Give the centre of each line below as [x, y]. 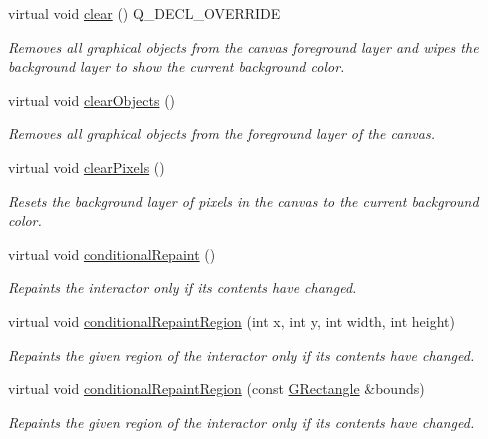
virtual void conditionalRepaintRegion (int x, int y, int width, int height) [231, 320]
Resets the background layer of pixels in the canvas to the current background [243, 200]
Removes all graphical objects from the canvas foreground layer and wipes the [243, 46]
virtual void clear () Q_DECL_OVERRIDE [144, 13]
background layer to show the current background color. [176, 66]
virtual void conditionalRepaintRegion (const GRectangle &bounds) [216, 388]
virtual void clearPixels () [86, 166]
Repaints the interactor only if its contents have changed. [182, 287]
